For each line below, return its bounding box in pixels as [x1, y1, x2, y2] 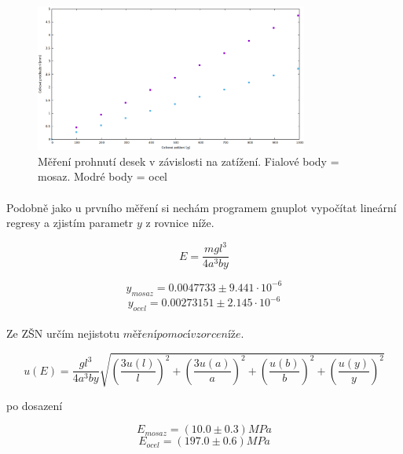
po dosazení [6, 397, 63, 413]
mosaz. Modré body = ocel [38, 168, 168, 185]
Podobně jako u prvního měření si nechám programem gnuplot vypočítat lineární [6, 199, 397, 215]
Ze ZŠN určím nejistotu [6, 325, 120, 342]
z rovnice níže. [145, 214, 214, 231]
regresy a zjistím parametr [6, 214, 134, 231]
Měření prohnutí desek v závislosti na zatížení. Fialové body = [38, 152, 339, 169]
